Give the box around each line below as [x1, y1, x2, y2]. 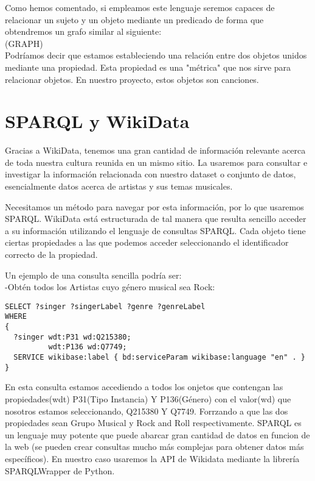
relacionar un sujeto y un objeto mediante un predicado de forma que [5, 13, 264, 26]
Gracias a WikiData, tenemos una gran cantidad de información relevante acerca [5, 144, 306, 157]
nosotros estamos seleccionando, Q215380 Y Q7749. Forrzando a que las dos [5, 404, 288, 417]
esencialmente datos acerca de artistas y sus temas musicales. [5, 180, 233, 193]
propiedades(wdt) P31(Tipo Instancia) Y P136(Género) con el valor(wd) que [5, 393, 291, 405]
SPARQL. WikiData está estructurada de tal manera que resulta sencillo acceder [5, 212, 306, 225]
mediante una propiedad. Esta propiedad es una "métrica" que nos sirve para [5, 60, 291, 73]
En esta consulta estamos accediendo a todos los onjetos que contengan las [5, 380, 283, 393]
